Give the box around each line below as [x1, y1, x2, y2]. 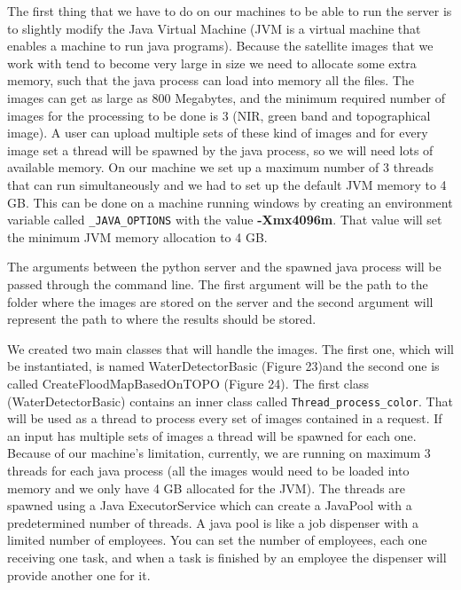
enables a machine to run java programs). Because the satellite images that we [7, 36, 434, 55]
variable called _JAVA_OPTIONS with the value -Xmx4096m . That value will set [7, 210, 442, 229]
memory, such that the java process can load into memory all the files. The [7, 71, 414, 90]
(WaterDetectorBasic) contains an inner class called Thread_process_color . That [7, 391, 453, 410]
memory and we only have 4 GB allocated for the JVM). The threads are [7, 478, 406, 497]
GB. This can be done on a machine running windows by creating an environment [7, 193, 453, 211]
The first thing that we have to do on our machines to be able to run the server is [7, 2, 452, 20]
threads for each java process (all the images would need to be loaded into [7, 460, 410, 479]
